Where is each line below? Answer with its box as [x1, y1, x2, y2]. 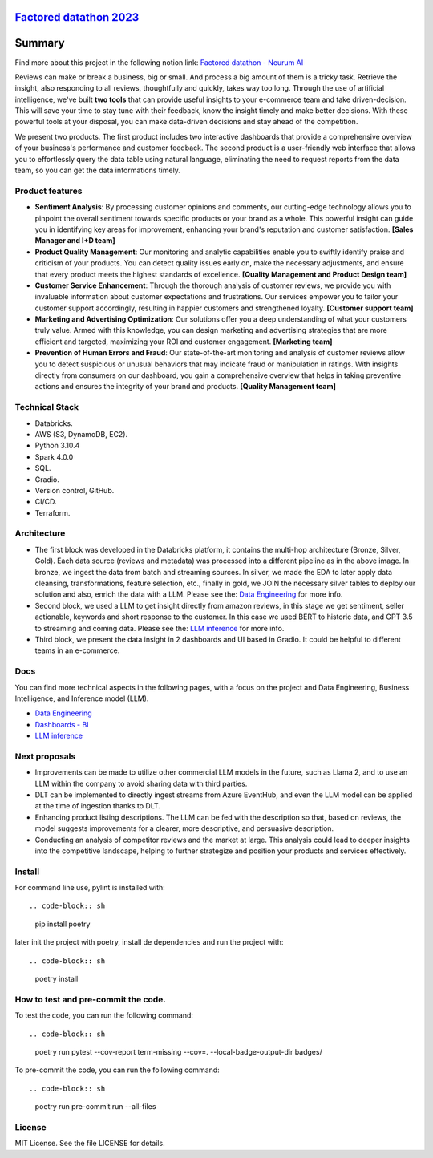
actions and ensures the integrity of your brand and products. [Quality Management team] [34, 382, 337, 391]
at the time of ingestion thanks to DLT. [34, 801, 160, 811]
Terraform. [34, 508, 71, 517]
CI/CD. [34, 497, 57, 507]
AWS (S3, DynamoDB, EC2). [34, 429, 128, 439]
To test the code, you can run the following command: [14, 1010, 194, 1020]
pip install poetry [34, 919, 91, 929]
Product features [14, 185, 83, 196]
